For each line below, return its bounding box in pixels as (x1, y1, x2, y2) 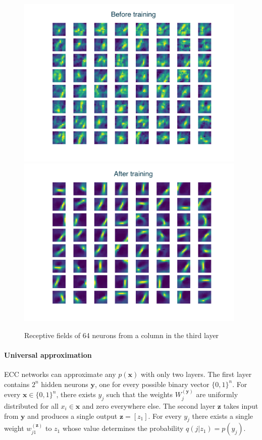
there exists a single (192, 410, 253, 421)
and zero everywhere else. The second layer (82, 400, 216, 411)
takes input (223, 400, 258, 411)
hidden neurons (41, 378, 88, 389)
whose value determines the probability (62, 423, 184, 433)
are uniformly (196, 389, 238, 400)
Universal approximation (4, 349, 92, 360)
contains (4, 378, 30, 389)
